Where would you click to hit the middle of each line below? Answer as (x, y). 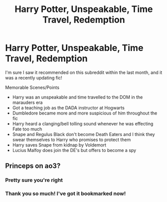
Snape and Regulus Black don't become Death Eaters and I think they (84, 134)
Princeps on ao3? (33, 166)
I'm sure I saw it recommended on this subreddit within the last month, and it (84, 72)
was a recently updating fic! (34, 77)
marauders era (27, 102)
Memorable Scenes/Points (32, 87)
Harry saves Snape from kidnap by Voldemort (59, 145)
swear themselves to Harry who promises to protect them (72, 139)
